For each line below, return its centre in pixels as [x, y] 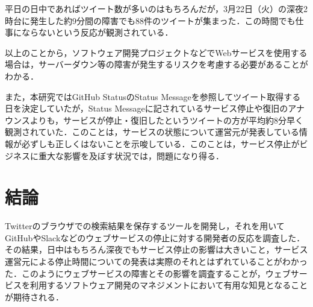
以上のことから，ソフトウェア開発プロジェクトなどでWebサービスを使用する [156, 52]
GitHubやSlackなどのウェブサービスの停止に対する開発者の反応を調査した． [155, 237]
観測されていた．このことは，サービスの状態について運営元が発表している [152, 132]
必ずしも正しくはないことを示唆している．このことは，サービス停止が [160, 143]
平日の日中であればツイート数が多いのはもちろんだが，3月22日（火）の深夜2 [156, 8]
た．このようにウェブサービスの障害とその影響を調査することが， [135, 273]
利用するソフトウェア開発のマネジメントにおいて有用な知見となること [169, 285]
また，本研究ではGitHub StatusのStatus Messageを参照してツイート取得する [153, 96]
